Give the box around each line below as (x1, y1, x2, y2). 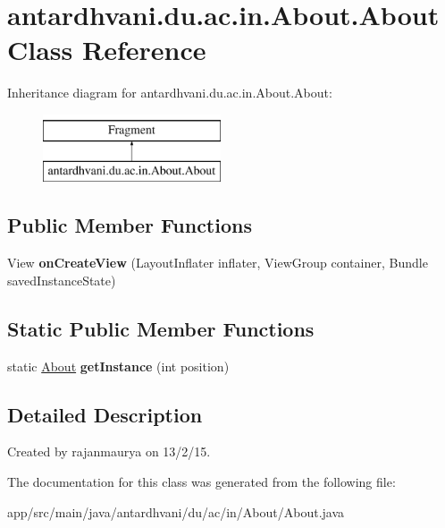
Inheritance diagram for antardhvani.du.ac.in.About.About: (7, 83, 332, 102)
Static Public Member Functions (7, 314, 315, 342)
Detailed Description (7, 400, 203, 428)
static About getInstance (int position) (7, 356, 230, 375)
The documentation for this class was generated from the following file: (7, 473, 396, 491)
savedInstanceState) (7, 270, 116, 289)
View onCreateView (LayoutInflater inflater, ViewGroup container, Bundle (7, 253, 428, 272)
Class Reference (7, 31, 206, 68)
